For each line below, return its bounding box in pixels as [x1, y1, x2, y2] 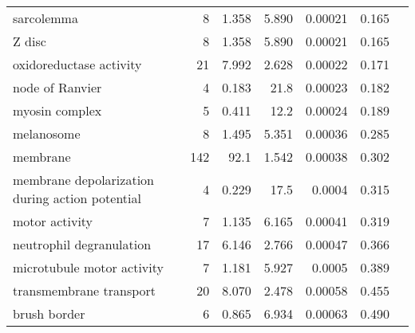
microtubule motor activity [13, 258, 164, 276]
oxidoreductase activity [13, 55, 142, 73]
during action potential [13, 189, 141, 207]
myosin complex [13, 101, 102, 119]
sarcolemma [13, 9, 78, 27]
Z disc [13, 32, 46, 50]
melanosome [13, 124, 81, 143]
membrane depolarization [13, 170, 154, 189]
